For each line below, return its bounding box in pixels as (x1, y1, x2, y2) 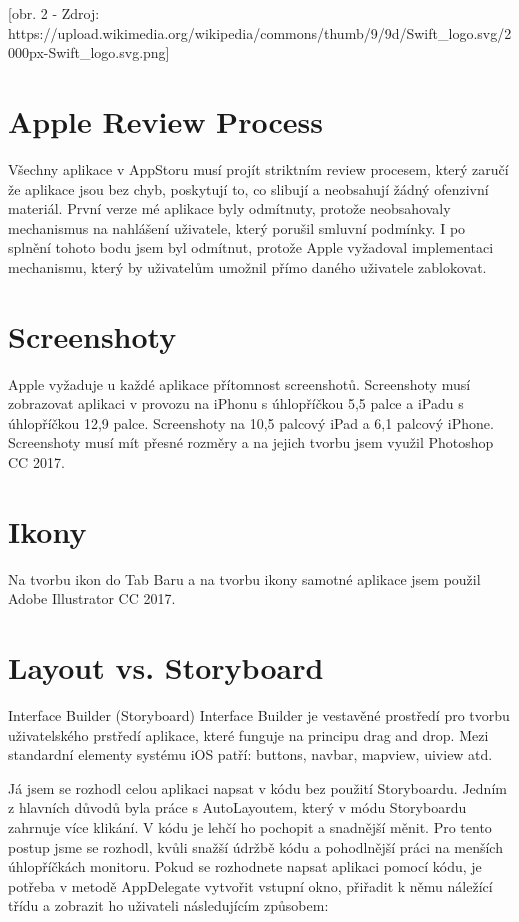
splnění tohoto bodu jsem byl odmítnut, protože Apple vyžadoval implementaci (8, 237, 494, 258)
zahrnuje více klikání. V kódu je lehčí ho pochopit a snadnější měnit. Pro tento (8, 816, 492, 837)
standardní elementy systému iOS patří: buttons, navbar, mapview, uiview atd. (8, 744, 493, 765)
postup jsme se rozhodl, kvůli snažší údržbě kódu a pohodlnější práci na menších (8, 836, 503, 857)
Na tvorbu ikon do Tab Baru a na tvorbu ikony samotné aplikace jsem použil (8, 568, 481, 589)
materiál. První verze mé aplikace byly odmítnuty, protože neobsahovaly (8, 198, 451, 219)
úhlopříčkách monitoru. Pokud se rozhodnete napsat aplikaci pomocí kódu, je (8, 856, 482, 877)
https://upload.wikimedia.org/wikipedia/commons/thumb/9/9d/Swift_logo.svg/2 (8, 22, 512, 43)
